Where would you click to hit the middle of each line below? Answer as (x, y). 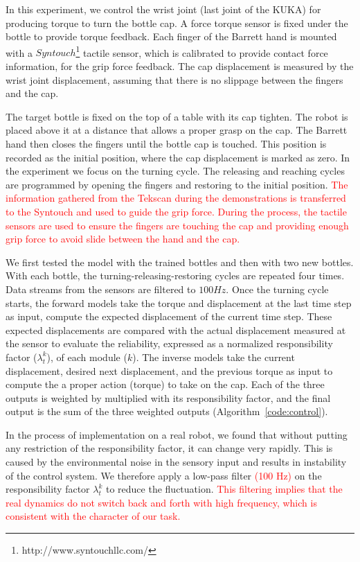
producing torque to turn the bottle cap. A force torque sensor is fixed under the (177, 23)
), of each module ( (87, 357)
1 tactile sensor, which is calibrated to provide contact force (202, 51)
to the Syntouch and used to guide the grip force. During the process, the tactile (176, 211)
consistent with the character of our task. (93, 516)
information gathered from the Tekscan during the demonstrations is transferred (176, 198)
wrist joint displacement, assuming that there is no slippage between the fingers (174, 79)
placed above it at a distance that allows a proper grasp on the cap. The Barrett (177, 130)
